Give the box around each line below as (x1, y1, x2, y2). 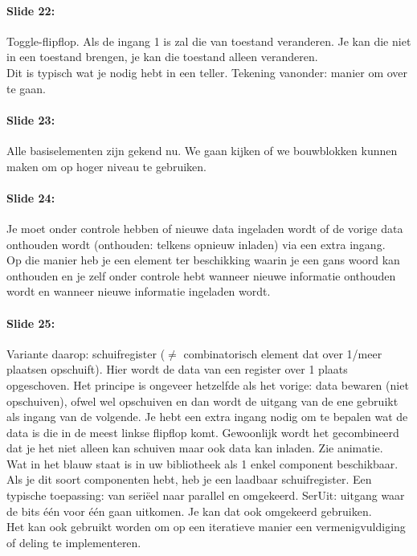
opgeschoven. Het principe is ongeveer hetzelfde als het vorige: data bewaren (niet (6, 376, 409, 393)
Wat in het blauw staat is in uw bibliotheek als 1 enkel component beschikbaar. (6, 455, 399, 472)
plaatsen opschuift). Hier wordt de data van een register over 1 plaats (6, 361, 348, 378)
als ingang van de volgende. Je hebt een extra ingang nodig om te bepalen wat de (6, 408, 408, 425)
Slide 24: (6, 189, 55, 206)
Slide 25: (6, 314, 55, 331)
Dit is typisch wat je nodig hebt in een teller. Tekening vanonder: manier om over (6, 63, 408, 80)
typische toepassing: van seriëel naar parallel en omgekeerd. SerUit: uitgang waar (6, 487, 405, 504)
